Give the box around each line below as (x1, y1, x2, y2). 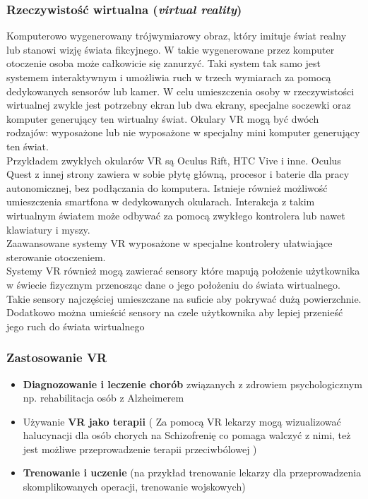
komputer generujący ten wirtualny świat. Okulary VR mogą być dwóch (6, 111, 319, 126)
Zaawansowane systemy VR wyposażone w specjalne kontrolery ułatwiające (6, 236, 333, 251)
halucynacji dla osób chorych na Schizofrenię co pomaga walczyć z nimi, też (23, 428, 351, 443)
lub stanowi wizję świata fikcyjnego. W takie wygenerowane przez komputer (6, 42, 335, 56)
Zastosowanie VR (6, 349, 107, 366)
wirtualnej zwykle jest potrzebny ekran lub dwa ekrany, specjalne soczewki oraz (6, 97, 351, 112)
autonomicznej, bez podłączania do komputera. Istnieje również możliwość (6, 180, 328, 195)
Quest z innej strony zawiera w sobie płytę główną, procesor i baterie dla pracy (6, 167, 350, 181)
